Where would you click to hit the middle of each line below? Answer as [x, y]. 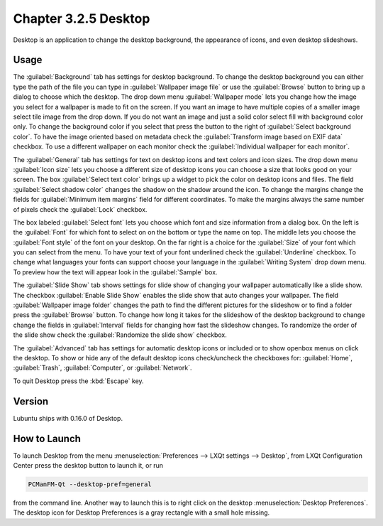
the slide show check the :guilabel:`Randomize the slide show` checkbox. [120, 335]
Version [31, 401]
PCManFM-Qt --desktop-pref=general [90, 484]
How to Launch [47, 438]
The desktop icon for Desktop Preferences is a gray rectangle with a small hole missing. [141, 512]
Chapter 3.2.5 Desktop [82, 18]
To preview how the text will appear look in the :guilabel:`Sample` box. [115, 272]
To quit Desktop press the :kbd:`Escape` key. [79, 381]
